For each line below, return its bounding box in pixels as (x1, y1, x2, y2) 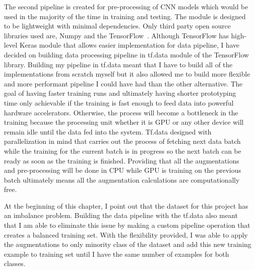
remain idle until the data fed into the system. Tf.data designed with (4, 126, 212, 136)
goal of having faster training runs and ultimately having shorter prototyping (4, 88, 236, 98)
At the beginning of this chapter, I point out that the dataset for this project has (4, 200, 249, 211)
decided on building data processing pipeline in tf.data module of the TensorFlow (4, 49, 249, 59)
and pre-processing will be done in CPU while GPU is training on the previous (4, 165, 241, 175)
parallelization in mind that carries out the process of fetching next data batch (4, 136, 241, 146)
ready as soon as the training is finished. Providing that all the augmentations (4, 155, 239, 165)
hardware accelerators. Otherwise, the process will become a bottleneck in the (4, 107, 238, 117)
